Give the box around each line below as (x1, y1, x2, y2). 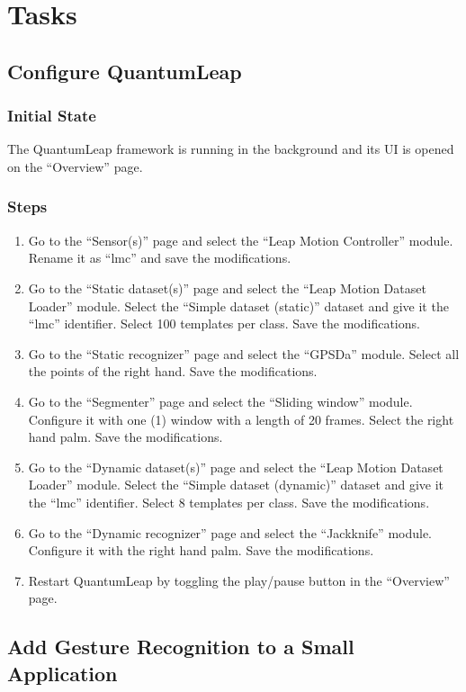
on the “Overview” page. (7, 157, 143, 175)
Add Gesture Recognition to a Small (7, 633, 354, 661)
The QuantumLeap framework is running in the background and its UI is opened (7, 139, 454, 158)
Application (7, 659, 118, 687)
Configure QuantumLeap (7, 57, 242, 85)
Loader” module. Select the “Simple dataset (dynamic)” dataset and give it (28, 475, 444, 494)
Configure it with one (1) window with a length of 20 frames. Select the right (28, 409, 454, 428)
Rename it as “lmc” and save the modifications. (28, 248, 291, 267)
